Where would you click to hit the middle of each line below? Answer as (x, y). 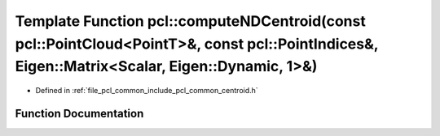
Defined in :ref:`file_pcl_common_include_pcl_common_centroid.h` (147, 91)
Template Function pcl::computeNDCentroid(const (190, 21)
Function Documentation (79, 113)
